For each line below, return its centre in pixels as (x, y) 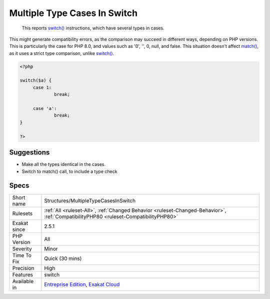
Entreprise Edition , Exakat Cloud (82, 284)
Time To (22, 255)
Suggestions (29, 152)
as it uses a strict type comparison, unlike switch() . (62, 53)
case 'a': (45, 108)
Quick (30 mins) (63, 258)
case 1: (42, 87)
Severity (22, 249)
